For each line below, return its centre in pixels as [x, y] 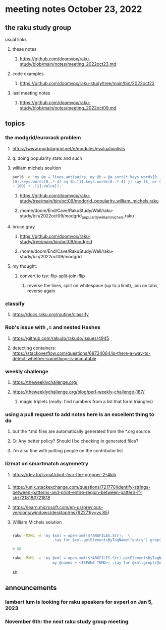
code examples [28, 74]
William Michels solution [37, 522]
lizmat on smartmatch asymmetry [47, 464]
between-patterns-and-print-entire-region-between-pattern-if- [77, 492]
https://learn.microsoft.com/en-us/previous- [57, 507]
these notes [24, 49]
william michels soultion [36, 168]
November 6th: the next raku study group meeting [67, 622]
